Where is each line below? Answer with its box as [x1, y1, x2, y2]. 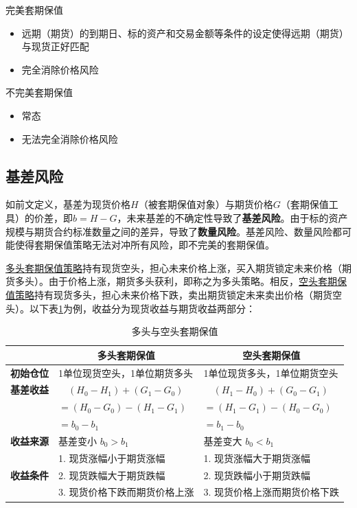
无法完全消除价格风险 [21, 131, 118, 146]
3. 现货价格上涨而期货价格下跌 [203, 485, 340, 499]
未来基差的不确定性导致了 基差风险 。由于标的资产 [126, 210, 348, 224]
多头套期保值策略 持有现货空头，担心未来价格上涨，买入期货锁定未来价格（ [5, 260, 342, 275]
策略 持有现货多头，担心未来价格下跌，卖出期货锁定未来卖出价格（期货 [14, 287, 332, 301]
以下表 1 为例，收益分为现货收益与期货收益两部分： [29, 301, 255, 315]
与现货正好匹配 [21, 39, 89, 54]
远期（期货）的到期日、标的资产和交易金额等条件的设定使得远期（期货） [21, 25, 349, 40]
